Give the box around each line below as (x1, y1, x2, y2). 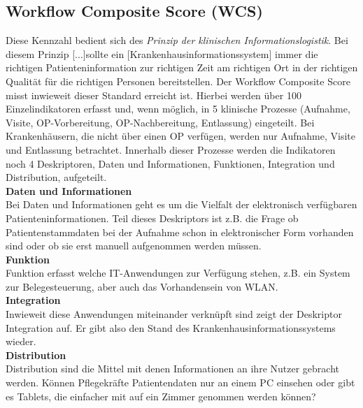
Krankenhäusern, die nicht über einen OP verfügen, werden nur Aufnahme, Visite (6, 129, 355, 143)
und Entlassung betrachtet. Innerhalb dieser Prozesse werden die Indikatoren (6, 142, 336, 156)
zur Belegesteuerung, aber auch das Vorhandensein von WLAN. (6, 279, 278, 293)
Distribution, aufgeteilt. (6, 170, 107, 184)
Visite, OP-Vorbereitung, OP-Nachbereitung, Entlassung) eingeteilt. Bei (6, 115, 315, 129)
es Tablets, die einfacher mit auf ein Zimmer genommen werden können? (6, 388, 316, 403)
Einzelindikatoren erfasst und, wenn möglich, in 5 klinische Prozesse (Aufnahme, (6, 101, 350, 116)
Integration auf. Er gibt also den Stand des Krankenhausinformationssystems (6, 320, 336, 335)
